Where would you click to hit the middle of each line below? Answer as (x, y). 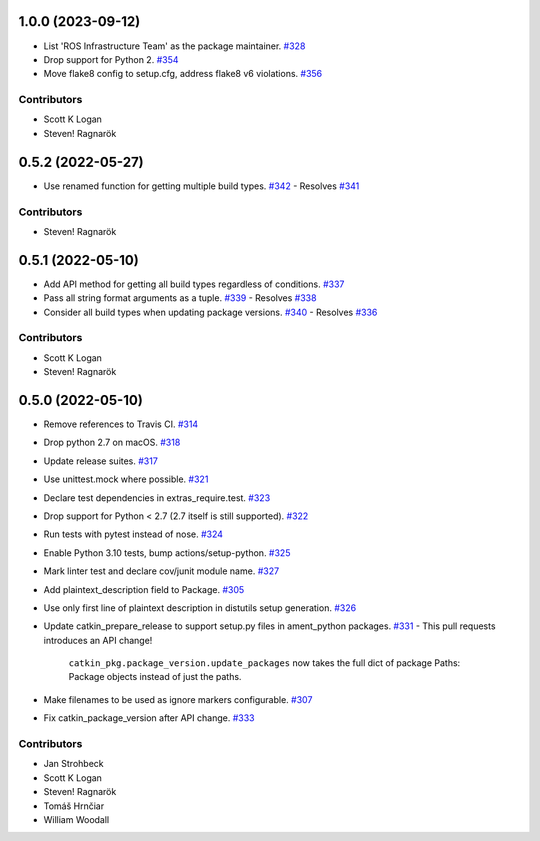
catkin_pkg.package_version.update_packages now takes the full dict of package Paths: (264, 663)
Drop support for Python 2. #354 (111, 59)
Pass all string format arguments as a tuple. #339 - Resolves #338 (180, 298)
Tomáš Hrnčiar (74, 806)
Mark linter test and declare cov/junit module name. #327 (161, 571)
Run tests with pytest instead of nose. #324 (133, 534)
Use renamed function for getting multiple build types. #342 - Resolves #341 (201, 186)
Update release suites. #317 (101, 461)
